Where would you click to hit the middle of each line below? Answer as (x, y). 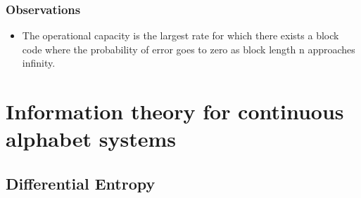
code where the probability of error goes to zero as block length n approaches (189, 49)
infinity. (39, 63)
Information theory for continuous (175, 111)
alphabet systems (91, 139)
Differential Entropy (81, 183)
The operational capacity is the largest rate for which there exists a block (180, 35)
